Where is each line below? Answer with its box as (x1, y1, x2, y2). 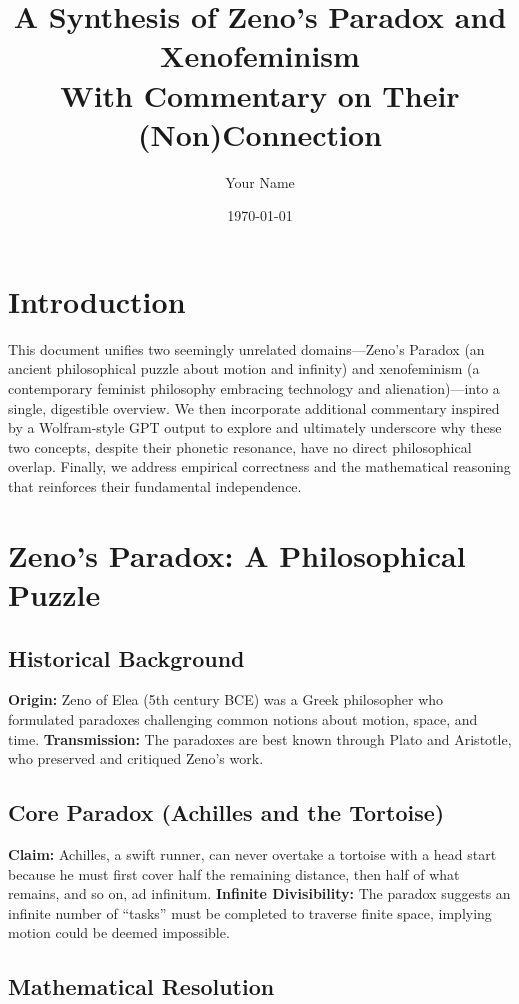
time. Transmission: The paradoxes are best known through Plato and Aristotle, (8, 728, 512, 749)
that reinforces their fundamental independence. (8, 475, 302, 496)
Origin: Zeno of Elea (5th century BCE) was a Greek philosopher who (8, 689, 444, 710)
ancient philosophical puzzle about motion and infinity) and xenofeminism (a (8, 358, 480, 379)
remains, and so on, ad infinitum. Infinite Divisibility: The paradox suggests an (8, 883, 511, 904)
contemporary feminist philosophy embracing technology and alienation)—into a (8, 378, 500, 398)
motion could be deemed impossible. (8, 922, 230, 943)
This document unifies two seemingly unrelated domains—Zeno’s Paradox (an (8, 338, 485, 359)
